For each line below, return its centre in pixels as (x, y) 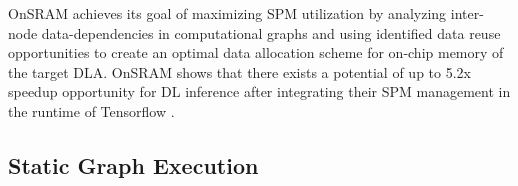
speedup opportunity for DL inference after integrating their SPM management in (259, 91)
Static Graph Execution (133, 164)
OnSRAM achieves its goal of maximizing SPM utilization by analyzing (227, 13)
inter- (467, 13)
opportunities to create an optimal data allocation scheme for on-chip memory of (256, 52)
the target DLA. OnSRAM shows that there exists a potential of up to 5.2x (239, 71)
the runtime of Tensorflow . (91, 110)
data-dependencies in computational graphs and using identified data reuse (271, 32)
